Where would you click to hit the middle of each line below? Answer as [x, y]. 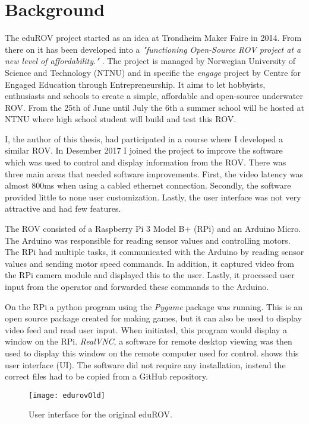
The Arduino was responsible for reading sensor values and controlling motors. [148, 240]
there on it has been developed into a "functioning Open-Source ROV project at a [153, 49]
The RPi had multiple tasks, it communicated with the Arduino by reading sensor [154, 252]
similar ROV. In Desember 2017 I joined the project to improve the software [144, 150]
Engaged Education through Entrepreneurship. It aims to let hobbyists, [135, 84]
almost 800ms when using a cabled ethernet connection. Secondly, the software [148, 185]
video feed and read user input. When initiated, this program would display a [146, 329]
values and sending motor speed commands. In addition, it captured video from [149, 263]
